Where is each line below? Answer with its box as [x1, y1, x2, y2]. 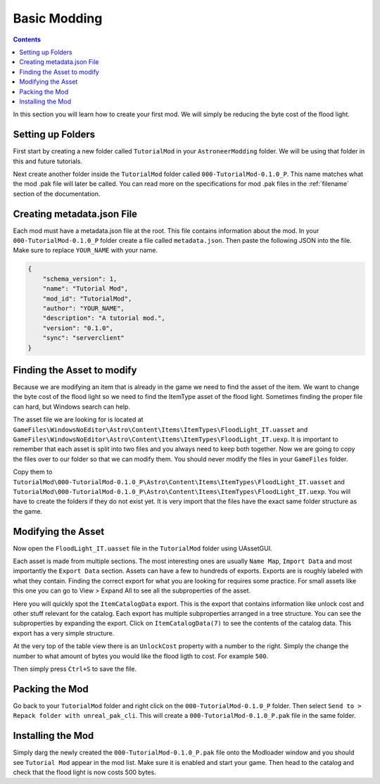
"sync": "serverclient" [42, 334, 125, 342]
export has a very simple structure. [13, 628, 115, 637]
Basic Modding [13, 11, 103, 26]
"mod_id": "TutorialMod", [42, 294, 132, 303]
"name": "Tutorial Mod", [42, 285, 129, 293]
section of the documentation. [13, 189, 101, 198]
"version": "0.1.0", [42, 324, 114, 332]
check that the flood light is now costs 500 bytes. [13, 768, 156, 776]
